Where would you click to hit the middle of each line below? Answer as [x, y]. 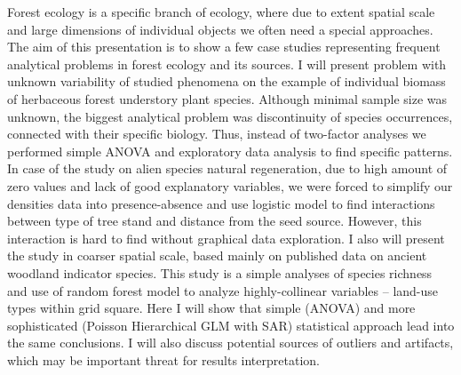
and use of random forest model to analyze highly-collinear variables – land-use [223, 290]
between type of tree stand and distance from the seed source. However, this [215, 221]
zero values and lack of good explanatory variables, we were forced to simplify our [230, 185]
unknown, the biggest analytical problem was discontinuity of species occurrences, [230, 116]
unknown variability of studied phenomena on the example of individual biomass [227, 81]
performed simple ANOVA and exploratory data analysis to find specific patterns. [230, 151]
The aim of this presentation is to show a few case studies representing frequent [224, 47]
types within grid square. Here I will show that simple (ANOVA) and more [211, 308]
